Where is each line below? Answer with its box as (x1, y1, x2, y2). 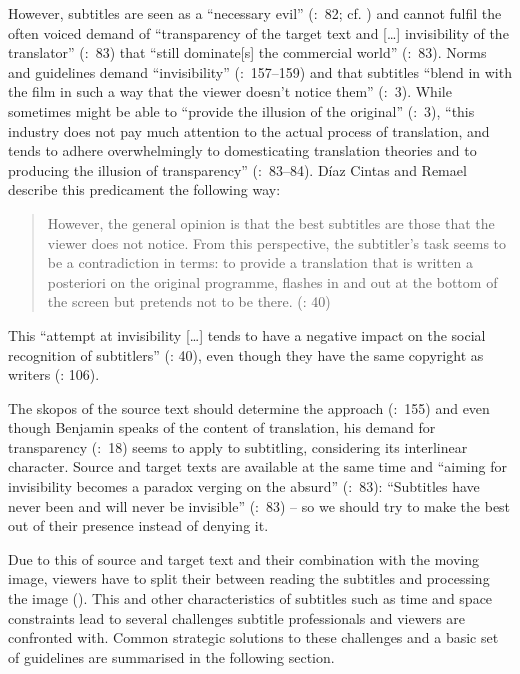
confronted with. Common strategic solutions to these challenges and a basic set (8, 627, 499, 648)
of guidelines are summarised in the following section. (8, 646, 335, 667)
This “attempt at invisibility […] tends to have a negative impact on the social (8, 324, 486, 345)
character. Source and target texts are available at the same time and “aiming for (8, 456, 507, 477)
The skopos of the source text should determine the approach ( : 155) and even (8, 397, 490, 418)
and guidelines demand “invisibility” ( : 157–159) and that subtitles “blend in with (8, 61, 512, 82)
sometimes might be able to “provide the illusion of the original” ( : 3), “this (8, 100, 475, 121)
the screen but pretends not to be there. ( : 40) (47, 291, 331, 312)
